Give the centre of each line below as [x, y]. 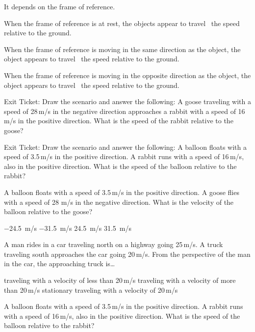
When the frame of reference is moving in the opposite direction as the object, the [127, 75]
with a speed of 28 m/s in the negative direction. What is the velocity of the [119, 202]
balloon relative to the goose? [48, 211]
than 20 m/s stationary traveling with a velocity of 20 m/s [91, 290]
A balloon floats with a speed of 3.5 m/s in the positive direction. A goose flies [122, 192]
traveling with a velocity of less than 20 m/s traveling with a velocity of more [120, 280]
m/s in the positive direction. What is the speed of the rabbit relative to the [119, 121]
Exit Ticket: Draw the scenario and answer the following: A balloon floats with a [126, 147]
